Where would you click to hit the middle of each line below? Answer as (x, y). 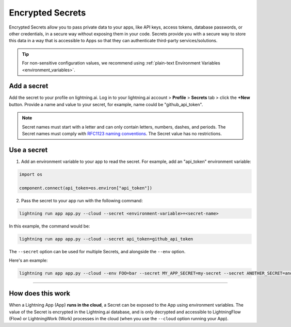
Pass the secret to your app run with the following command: (82, 200)
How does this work (40, 294)
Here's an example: (28, 260)
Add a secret (29, 86)
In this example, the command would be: (49, 226)
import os (31, 174)
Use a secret (28, 150)
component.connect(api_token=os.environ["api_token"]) (86, 188)
